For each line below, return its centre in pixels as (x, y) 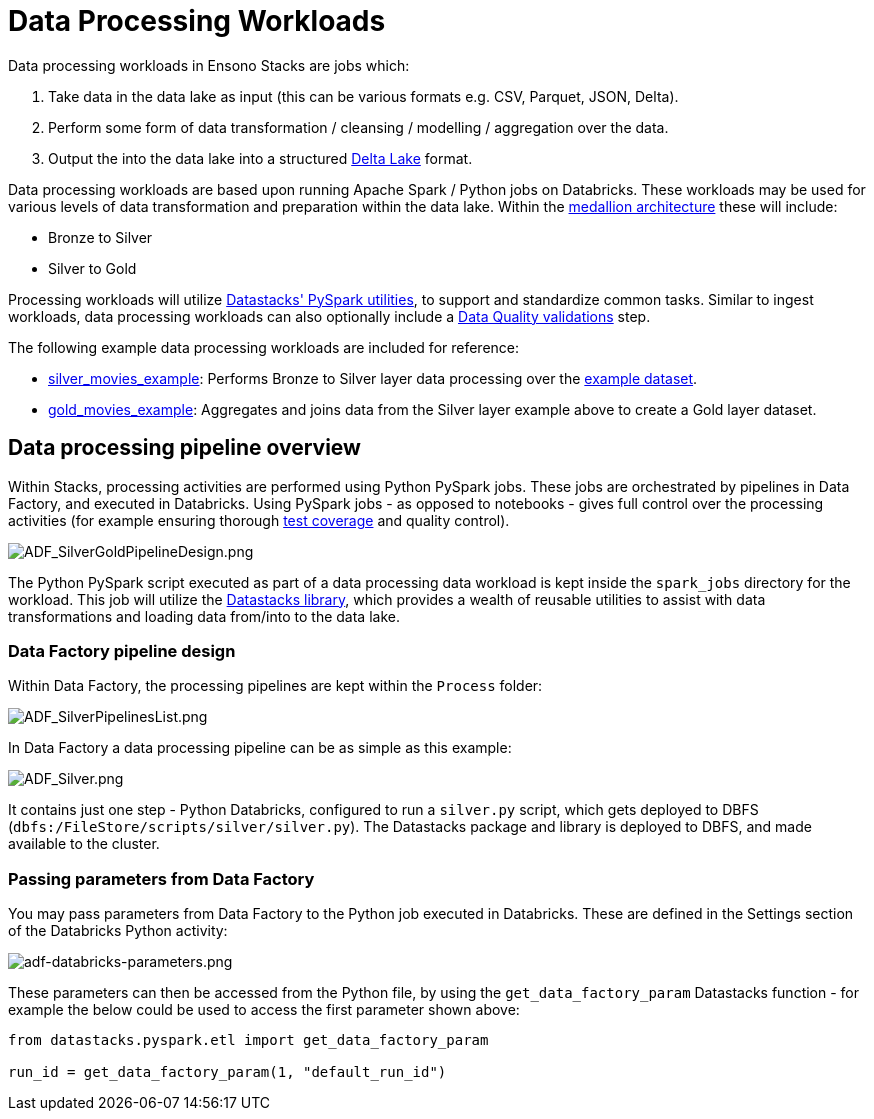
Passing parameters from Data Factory (161, 878)
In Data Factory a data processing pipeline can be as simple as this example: (260, 748)
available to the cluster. (84, 844)
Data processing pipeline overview (184, 448)
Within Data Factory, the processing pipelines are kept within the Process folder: (275, 686)
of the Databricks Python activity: (118, 931)
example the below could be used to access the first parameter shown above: (264, 1010)
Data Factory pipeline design (122, 650)
